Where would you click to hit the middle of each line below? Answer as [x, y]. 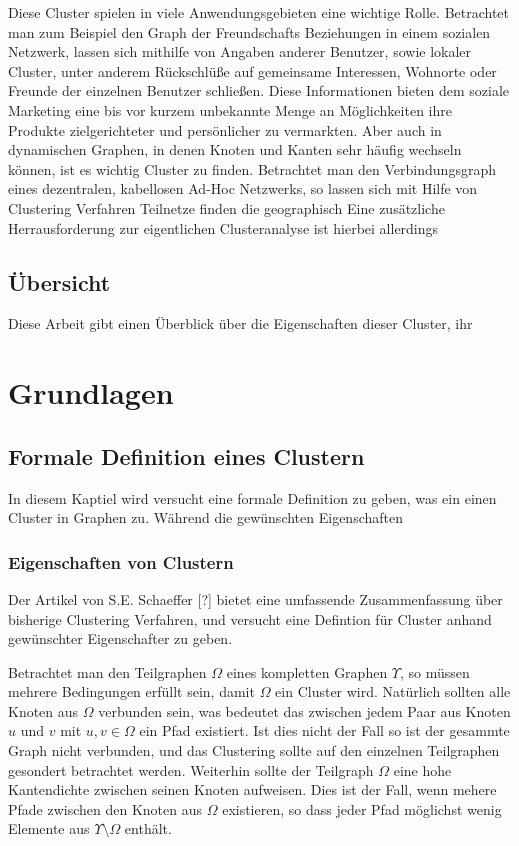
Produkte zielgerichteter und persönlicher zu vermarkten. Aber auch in [225, 129]
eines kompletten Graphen [307, 671]
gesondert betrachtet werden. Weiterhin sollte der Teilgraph [191, 769]
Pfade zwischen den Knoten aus [105, 808]
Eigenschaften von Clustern [121, 561]
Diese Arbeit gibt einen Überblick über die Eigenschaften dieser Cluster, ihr [240, 323]
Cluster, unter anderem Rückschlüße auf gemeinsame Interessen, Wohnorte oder [252, 70]
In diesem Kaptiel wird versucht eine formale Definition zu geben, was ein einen [252, 497]
